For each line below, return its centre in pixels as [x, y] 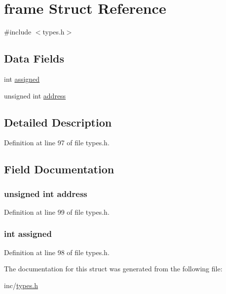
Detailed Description [58, 122]
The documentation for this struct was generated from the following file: [113, 269]
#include [18, 32]
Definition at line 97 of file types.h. [57, 143]
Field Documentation [59, 169]
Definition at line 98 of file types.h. [57, 252]
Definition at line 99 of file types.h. [57, 212]
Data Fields [34, 58]
